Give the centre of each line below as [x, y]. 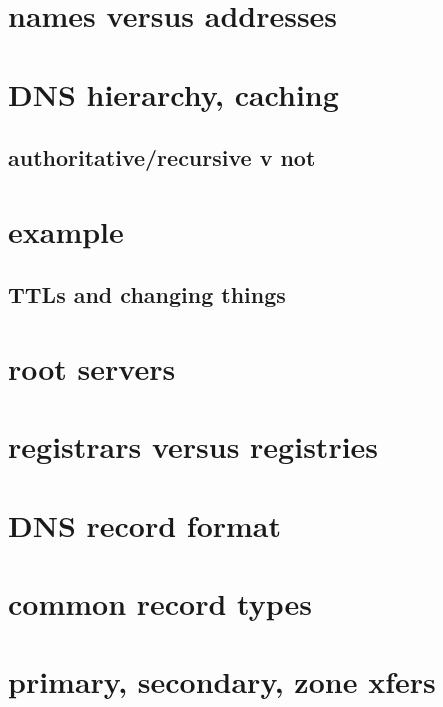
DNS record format [145, 524]
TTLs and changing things [147, 294]
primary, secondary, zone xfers [222, 681]
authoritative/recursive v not [162, 157]
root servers [92, 367]
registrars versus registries [193, 446]
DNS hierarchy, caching [173, 93]
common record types [160, 603]
